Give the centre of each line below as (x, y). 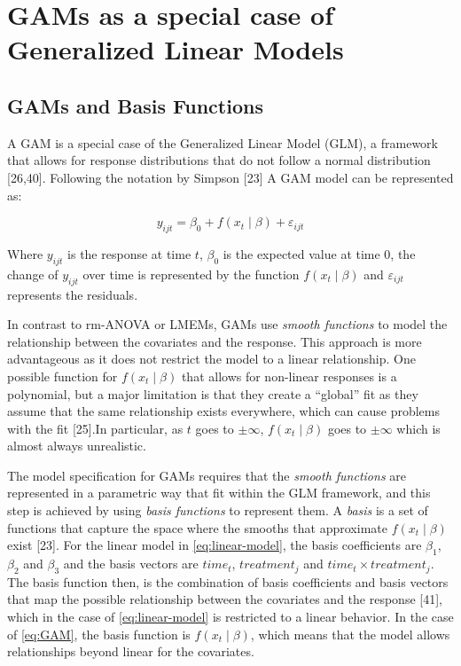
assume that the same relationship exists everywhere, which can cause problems (223, 411)
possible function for (63, 376)
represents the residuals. (73, 294)
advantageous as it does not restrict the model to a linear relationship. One (211, 359)
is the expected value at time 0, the (319, 253)
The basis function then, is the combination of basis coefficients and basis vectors (228, 581)
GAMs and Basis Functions (135, 105)
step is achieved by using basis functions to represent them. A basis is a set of (218, 510)
